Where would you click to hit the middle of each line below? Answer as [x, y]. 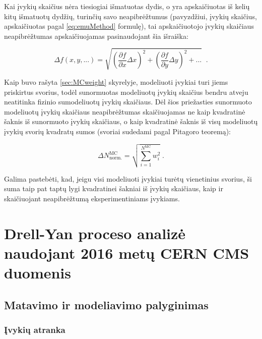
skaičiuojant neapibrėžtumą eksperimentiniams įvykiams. [92, 199]
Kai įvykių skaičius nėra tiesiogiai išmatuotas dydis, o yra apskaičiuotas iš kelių [127, 6]
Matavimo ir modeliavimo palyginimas [106, 304]
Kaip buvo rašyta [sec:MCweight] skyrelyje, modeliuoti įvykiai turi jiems [116, 81]
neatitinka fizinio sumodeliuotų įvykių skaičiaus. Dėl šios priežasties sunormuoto [128, 102]
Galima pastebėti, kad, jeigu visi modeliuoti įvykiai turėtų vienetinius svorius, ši [128, 178]
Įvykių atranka [35, 330]
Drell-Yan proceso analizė [95, 233]
